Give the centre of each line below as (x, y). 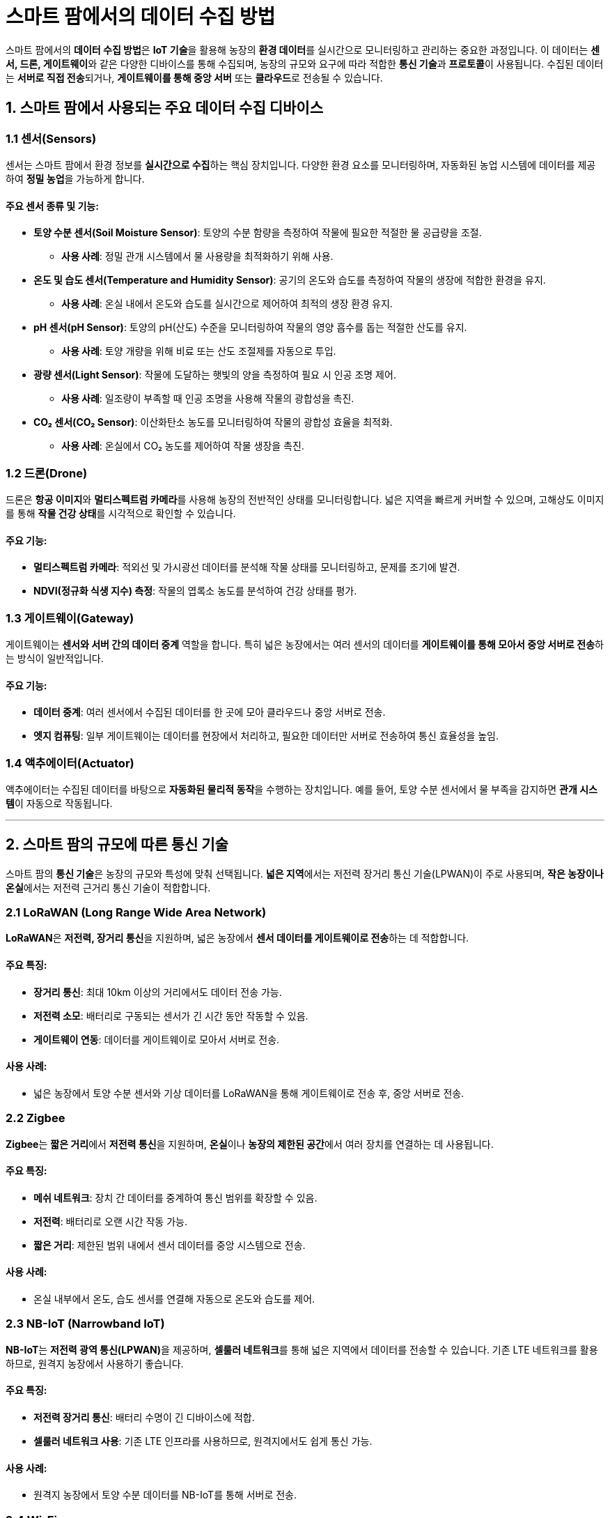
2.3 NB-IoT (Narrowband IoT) (85, 1324)
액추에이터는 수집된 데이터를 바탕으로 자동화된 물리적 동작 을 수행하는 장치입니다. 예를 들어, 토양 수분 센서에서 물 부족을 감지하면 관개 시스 (302, 789)
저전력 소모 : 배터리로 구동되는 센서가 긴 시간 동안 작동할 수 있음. (171, 1015)
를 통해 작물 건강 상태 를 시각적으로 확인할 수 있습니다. (121, 513)
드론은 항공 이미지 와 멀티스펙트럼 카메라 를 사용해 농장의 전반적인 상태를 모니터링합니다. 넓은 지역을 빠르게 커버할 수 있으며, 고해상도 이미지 (305, 499)
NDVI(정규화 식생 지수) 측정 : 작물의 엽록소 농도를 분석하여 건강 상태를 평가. (195, 591)
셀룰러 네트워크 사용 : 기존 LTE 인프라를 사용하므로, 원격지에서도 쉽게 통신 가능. (203, 1441)
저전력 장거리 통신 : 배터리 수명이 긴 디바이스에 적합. (144, 1418)
